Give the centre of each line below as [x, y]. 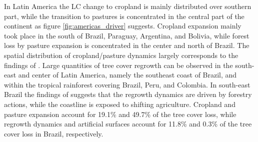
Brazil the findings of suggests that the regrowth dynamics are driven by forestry [128, 94]
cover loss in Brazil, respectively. [54, 133]
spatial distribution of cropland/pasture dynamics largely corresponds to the [121, 55]
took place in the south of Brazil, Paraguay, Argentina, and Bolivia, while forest [127, 35]
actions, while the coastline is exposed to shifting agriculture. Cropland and [120, 104]
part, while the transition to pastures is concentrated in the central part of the [124, 16]
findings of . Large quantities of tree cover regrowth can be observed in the [118, 65]
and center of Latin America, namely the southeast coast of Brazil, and [127, 75]
